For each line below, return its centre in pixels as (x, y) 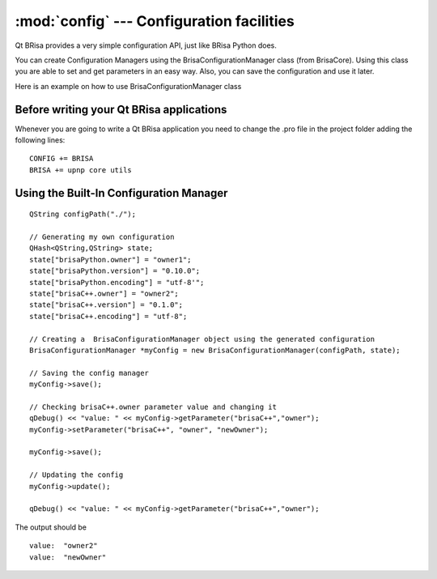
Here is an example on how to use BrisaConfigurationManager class (128, 86)
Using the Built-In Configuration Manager (121, 193)
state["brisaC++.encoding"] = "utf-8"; (108, 316)
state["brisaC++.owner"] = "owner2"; (104, 293)
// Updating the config (76, 475)
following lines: (40, 140)
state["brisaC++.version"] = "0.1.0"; (106, 305)
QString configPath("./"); (83, 214)
